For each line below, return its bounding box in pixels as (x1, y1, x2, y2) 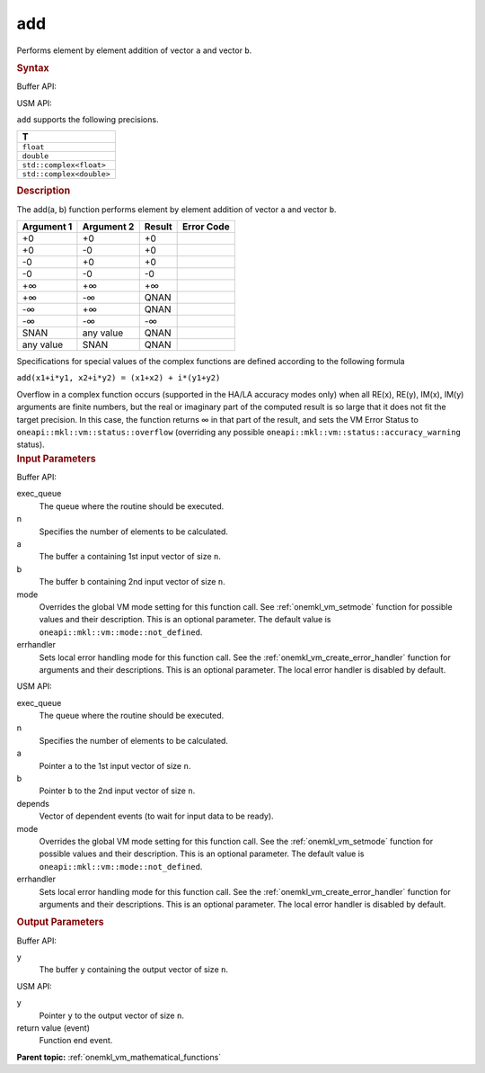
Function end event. (39, 1035, 113, 1046)
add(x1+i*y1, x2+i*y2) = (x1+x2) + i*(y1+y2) (16, 373, 221, 383)
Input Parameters (16, 452, 96, 465)
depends (16, 798, 49, 809)
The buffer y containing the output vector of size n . (39, 964, 229, 975)
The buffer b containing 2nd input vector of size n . (39, 577, 225, 587)
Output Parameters (16, 916, 104, 928)
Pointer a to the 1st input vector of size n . (39, 760, 191, 771)
